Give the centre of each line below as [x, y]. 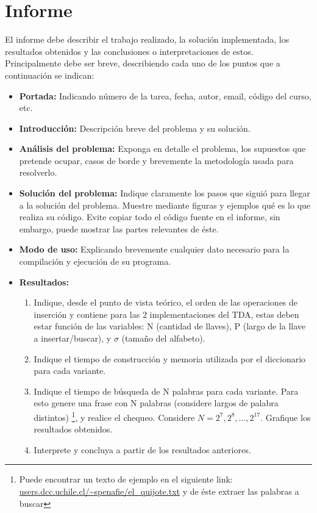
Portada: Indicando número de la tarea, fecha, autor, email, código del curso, [165, 95]
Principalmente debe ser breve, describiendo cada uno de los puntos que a [143, 63]
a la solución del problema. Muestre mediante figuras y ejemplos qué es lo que [165, 205]
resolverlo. [38, 172]
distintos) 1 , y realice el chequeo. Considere [114, 416]
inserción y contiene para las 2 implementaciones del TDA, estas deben [166, 314]
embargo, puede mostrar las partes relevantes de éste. [119, 228]
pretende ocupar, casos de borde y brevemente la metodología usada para [156, 160]
